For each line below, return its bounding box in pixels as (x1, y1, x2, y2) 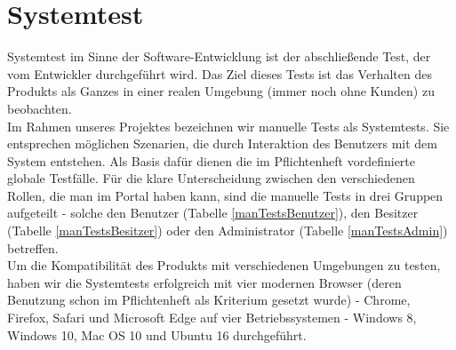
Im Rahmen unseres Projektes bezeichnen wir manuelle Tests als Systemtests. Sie (7, 116, 450, 135)
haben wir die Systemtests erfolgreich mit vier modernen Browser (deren (7, 273, 402, 291)
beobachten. (7, 99, 72, 117)
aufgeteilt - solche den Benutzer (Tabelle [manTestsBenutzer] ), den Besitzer (7, 203, 419, 222)
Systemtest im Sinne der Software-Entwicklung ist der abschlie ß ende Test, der (7, 47, 431, 66)
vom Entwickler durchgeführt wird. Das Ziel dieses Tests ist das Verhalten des (7, 64, 432, 83)
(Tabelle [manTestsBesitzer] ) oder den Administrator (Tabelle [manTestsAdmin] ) (7, 221, 448, 240)
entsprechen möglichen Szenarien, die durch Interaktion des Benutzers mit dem (7, 134, 437, 153)
